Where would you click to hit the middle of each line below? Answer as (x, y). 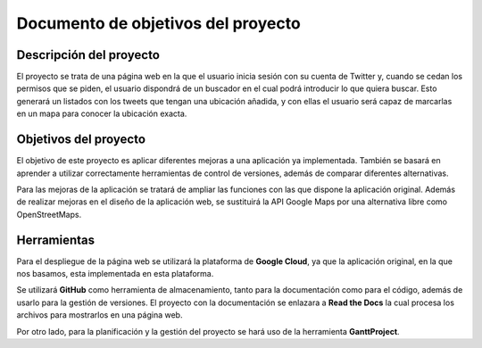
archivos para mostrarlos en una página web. (100, 315)
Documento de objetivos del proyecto (158, 23)
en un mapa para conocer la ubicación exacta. (102, 114)
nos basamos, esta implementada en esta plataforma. (115, 273)
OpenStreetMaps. (49, 214)
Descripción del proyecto (88, 55)
